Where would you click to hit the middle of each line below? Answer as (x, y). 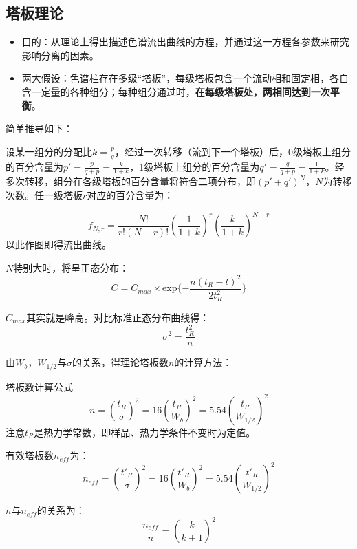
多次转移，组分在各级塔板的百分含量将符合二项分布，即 (131, 181)
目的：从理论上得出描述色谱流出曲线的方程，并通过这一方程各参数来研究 (185, 42)
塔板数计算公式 (39, 386)
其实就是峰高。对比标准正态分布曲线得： (118, 317)
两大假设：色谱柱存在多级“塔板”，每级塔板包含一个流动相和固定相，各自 (185, 78)
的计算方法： (203, 362)
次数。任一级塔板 (44, 195)
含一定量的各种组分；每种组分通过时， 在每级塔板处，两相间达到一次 (176, 91)
